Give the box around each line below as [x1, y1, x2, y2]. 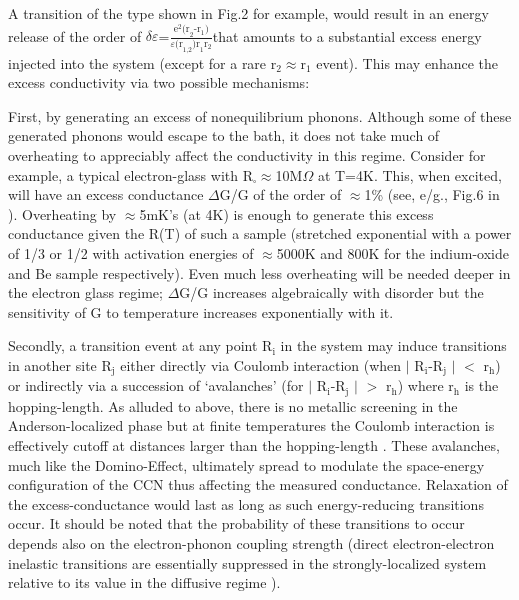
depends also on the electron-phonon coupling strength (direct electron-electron [8, 533, 495, 554]
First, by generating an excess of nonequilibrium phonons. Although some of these [8, 105, 512, 126]
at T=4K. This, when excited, [317, 164, 502, 185]
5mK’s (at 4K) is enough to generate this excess [139, 203, 434, 224]
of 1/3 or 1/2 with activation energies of [8, 243, 254, 264]
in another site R [8, 354, 112, 375]
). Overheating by [8, 203, 117, 224]
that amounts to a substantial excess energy [212, 25, 482, 46]
